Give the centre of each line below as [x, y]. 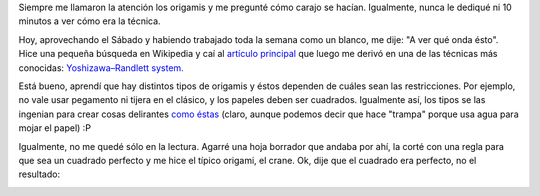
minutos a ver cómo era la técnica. [89, 21]
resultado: [39, 174]
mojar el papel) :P [55, 128]
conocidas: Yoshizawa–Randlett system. [101, 67]
